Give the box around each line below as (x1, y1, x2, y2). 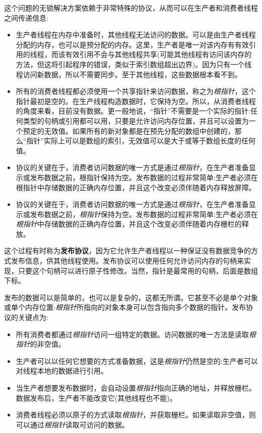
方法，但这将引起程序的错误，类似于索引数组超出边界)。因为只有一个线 (16, 59, 252, 69)
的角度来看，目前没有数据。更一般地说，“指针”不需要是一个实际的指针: (16, 105, 250, 116)
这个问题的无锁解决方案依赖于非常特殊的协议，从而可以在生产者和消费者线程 (4, 3, 258, 13)
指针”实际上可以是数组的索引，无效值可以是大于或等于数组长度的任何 (26, 135, 256, 146)
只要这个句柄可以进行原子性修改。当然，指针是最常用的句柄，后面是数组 (18, 265, 258, 276)
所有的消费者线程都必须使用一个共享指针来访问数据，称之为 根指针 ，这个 (16, 86, 256, 96)
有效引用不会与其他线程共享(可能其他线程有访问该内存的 (65, 49, 252, 60)
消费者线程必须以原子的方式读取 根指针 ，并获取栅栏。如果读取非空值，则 (16, 409, 256, 420)
